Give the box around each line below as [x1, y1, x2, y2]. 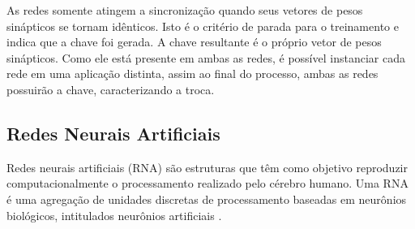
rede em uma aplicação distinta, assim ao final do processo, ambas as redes [6, 65, 379, 82]
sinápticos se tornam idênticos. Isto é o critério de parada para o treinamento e [6, 17, 399, 34]
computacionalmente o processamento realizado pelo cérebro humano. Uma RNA [6, 175, 409, 192]
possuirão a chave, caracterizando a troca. [6, 80, 215, 97]
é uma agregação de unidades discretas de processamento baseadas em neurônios [6, 190, 407, 207]
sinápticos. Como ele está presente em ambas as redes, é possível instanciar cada [6, 49, 405, 66]
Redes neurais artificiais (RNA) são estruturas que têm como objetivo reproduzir [6, 158, 408, 175]
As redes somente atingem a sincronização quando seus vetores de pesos [6, 2, 363, 18]
